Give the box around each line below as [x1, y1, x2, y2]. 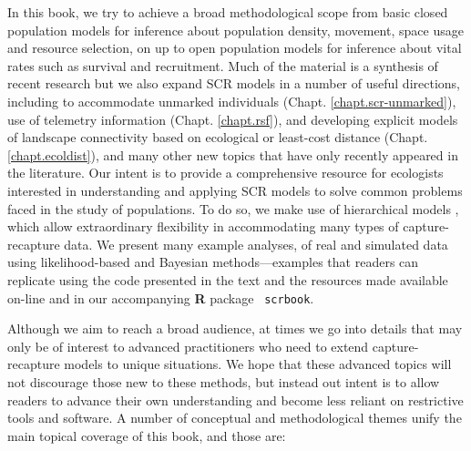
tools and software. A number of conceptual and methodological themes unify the [7, 408, 462, 427]
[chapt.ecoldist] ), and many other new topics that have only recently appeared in [7, 145, 458, 164]
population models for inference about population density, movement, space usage [7, 20, 464, 39]
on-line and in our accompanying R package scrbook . [7, 288, 314, 307]
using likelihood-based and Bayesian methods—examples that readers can [7, 252, 419, 272]
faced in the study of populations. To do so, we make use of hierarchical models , [7, 199, 459, 218]
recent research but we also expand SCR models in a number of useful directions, [7, 74, 460, 93]
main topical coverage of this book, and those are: [7, 425, 286, 445]
